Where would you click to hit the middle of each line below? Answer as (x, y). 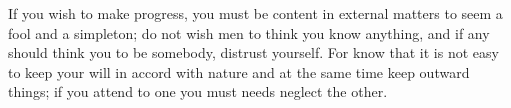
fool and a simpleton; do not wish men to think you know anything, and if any (249, 32)
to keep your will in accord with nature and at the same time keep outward (239, 71)
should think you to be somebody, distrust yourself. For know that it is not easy (253, 52)
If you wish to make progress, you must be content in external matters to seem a (255, 13)
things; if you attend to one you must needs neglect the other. (198, 91)
